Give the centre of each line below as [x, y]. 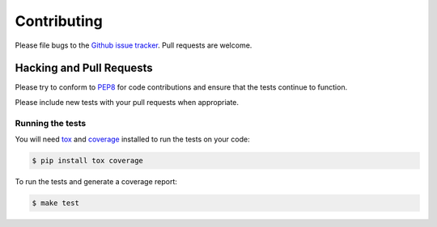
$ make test [56, 203]
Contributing [59, 21]
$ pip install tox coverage [87, 160]
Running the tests [51, 123]
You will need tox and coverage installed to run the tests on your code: [132, 139]
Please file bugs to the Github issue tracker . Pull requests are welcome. [134, 45]
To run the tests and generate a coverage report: [96, 181]
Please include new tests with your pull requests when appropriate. [127, 102]
